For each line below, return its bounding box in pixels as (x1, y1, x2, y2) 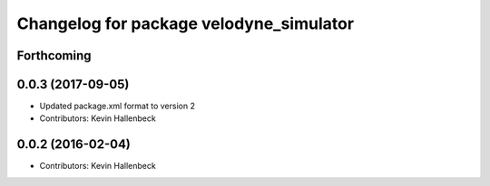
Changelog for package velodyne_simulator (16, 14, 354, 33)
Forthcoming (16, 48, 92, 63)
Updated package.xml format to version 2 (39, 100, 195, 112)
